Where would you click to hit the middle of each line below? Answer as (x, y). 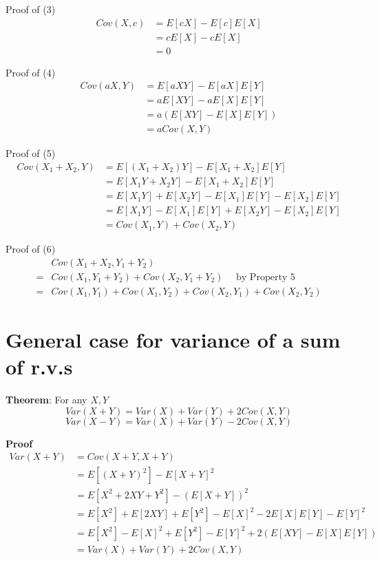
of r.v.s (39, 367)
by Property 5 (266, 277)
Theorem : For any (46, 400)
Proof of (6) (31, 249)
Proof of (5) (31, 153)
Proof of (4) (31, 72)
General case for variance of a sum (173, 340)
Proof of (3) (31, 9)
